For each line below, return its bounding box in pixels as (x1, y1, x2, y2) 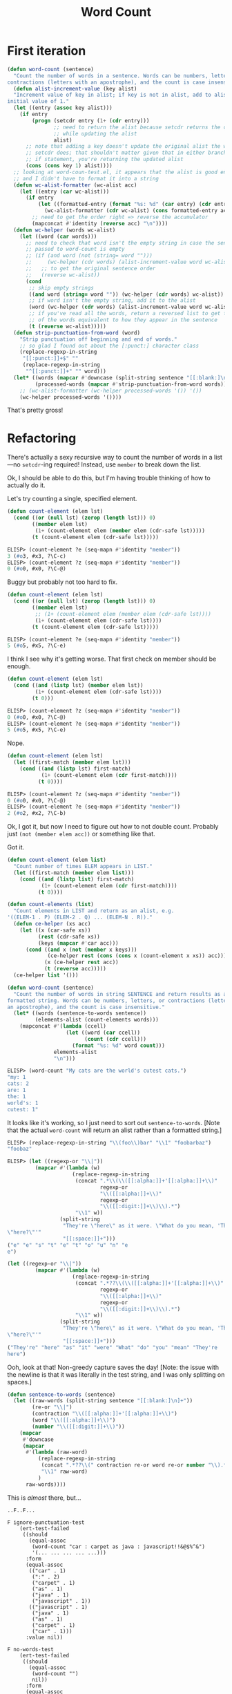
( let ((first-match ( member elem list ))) (13, 869, 135, 876)
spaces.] (7, 1377, 32, 1386)
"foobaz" (7, 1145, 32, 1153)
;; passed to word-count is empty (25, 246, 126, 253)
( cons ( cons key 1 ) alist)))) (25, 162, 113, 169)
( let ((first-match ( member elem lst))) (13, 759, 131, 766)
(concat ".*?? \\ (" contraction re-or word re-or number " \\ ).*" (41, 1462, 230, 1469)
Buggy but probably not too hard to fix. (7, 578, 118, 586)
